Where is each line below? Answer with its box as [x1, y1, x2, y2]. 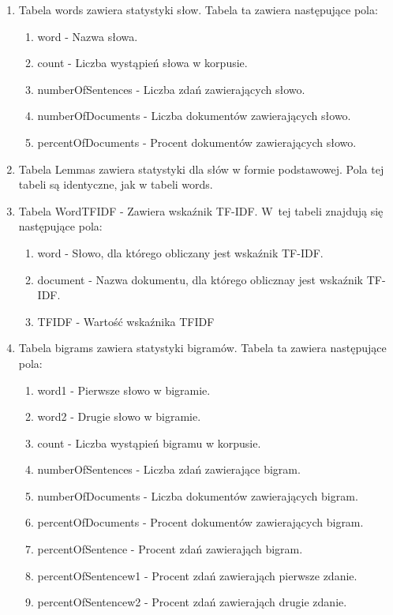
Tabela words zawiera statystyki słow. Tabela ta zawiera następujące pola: [18, 2, 378, 17]
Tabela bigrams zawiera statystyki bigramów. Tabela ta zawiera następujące [18, 339, 387, 356]
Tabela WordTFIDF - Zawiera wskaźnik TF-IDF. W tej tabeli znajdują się [18, 202, 384, 219]
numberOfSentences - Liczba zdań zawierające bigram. [37, 461, 301, 478]
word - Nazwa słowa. [37, 28, 138, 44]
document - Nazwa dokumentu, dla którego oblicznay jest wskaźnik [37, 271, 363, 287]
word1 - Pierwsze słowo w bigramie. [37, 381, 211, 398]
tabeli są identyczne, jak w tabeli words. [18, 176, 213, 193]
